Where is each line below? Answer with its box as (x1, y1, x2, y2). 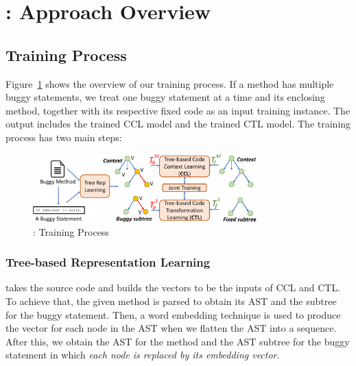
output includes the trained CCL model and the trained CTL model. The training (5, 117, 351, 131)
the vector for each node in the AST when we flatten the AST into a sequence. (5, 321, 337, 335)
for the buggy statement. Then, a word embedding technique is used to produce (5, 307, 341, 321)
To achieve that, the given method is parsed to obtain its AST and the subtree (5, 293, 337, 308)
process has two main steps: (5, 130, 122, 144)
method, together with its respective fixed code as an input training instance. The (5, 103, 351, 117)
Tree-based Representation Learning (5, 254, 211, 271)
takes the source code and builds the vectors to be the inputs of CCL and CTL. (5, 280, 341, 295)
